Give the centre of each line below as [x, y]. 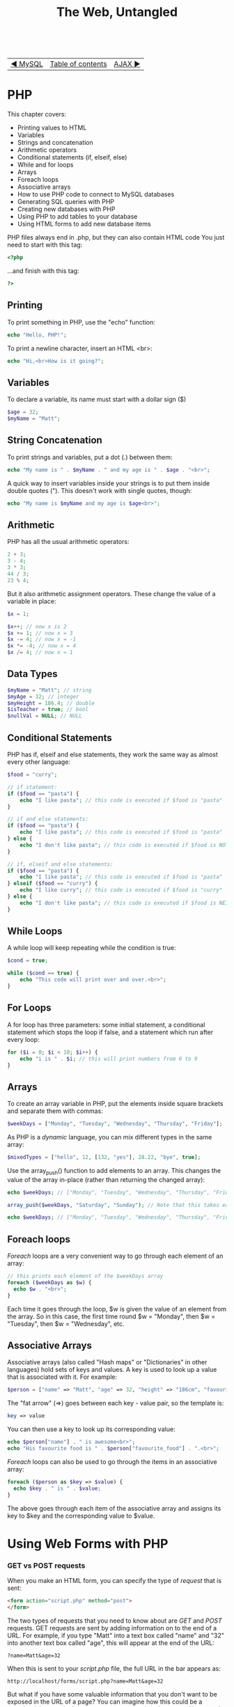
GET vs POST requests [46, 1566]
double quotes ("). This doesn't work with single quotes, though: [100, 490]
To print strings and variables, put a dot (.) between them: [90, 457]
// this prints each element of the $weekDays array [85, 1276]
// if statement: [32, 787]
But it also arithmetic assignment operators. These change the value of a [111, 593]
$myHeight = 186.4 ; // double [51, 703]
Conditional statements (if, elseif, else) [72, 157]
